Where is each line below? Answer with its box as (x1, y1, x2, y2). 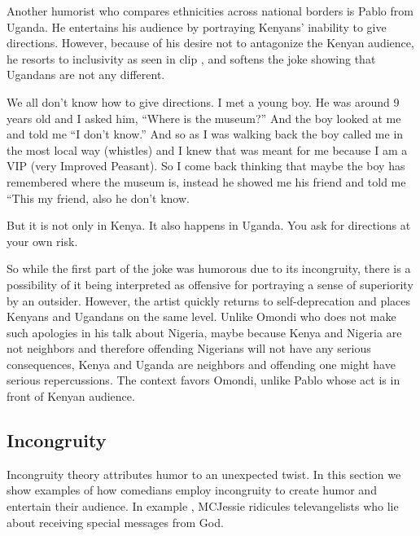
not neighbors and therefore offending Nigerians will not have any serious (7, 340, 371, 357)
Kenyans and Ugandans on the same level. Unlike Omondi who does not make (7, 308, 396, 325)
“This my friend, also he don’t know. (7, 189, 190, 206)
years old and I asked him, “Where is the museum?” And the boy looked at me (7, 109, 401, 126)
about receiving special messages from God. (7, 513, 224, 530)
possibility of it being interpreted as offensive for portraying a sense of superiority (7, 275, 413, 292)
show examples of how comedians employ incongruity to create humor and (7, 481, 377, 499)
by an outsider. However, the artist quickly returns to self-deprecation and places (7, 292, 411, 309)
